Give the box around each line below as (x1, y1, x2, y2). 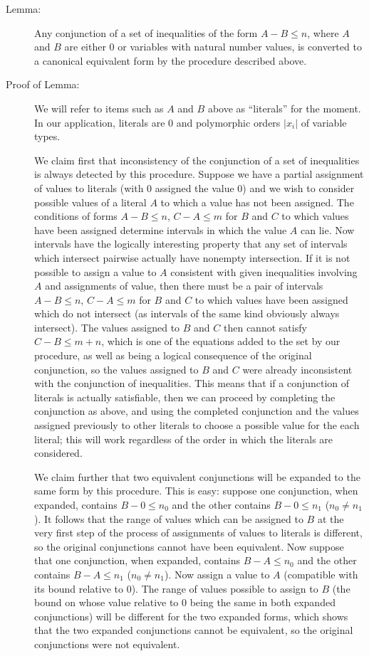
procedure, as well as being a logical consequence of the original (34, 348, 312, 363)
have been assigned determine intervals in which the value (34, 222, 287, 237)
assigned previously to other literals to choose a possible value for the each (34, 418, 360, 433)
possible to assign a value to (34, 264, 157, 279)
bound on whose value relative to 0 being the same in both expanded (34, 595, 336, 610)
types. (34, 129, 61, 144)
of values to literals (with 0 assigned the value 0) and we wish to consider (34, 180, 355, 195)
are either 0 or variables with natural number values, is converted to (64, 39, 362, 54)
